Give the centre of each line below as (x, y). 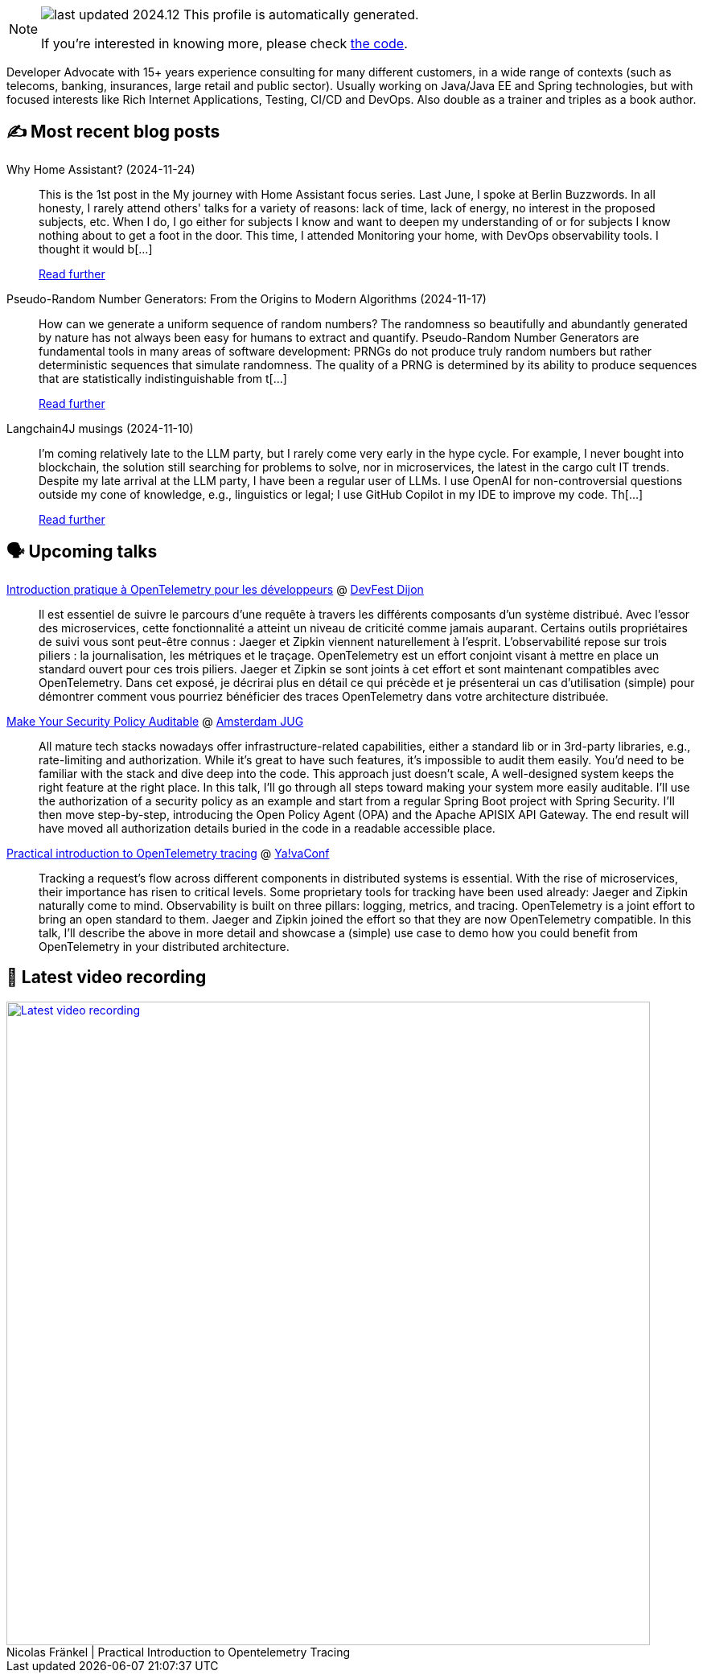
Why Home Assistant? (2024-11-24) (101, 169)
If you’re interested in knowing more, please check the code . (224, 43)
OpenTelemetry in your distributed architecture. (164, 946)
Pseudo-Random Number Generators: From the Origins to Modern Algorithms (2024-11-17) (247, 298)
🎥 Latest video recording (107, 977)
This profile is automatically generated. (301, 14)
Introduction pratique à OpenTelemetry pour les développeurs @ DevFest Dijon (215, 589)
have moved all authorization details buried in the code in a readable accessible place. (267, 828)
